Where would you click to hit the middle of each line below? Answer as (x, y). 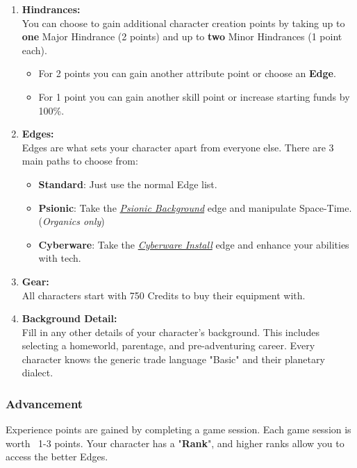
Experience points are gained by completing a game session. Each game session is (178, 429)
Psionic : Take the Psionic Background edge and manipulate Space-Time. (195, 207)
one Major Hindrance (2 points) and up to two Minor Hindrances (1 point (182, 36)
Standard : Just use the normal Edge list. (128, 184)
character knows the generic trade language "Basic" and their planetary (173, 359)
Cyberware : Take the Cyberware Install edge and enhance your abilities (194, 244)
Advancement (44, 403)
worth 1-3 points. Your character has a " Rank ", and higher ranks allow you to (175, 443)
